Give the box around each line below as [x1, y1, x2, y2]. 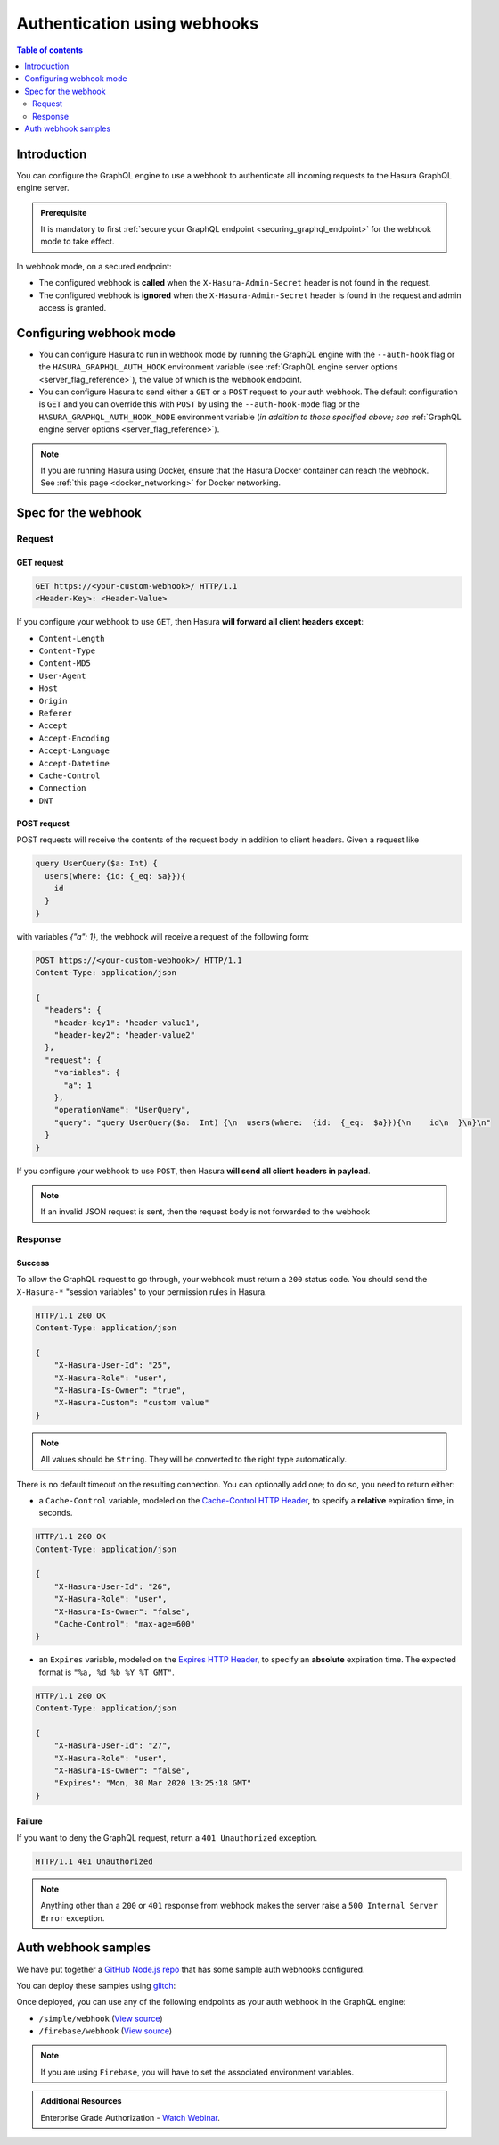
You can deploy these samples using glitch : [16, 1980, 176, 1991]
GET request [16, 557, 64, 567]
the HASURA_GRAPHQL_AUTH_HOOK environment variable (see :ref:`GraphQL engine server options [38, 361, 398, 372]
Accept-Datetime [38, 758, 110, 768]
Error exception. [40, 1912, 105, 1923]
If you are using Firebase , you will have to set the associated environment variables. [40, 2066, 355, 2077]
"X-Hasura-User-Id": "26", [53, 1581, 173, 1592]
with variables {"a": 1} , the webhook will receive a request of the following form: [16, 931, 310, 941]
